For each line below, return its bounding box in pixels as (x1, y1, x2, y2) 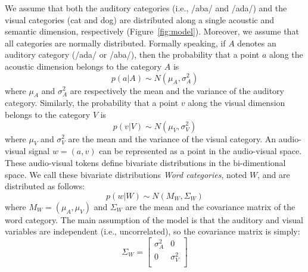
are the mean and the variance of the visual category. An (68, 132, 276, 145)
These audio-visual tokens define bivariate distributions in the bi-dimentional (5, 156, 286, 168)
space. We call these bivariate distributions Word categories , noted (5, 168, 247, 180)
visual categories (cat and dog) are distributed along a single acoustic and (5, 13, 275, 26)
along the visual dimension (188, 96, 285, 109)
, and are (257, 168, 290, 180)
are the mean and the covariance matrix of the (125, 200, 295, 212)
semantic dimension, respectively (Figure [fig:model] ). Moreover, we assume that (5, 25, 299, 37)
